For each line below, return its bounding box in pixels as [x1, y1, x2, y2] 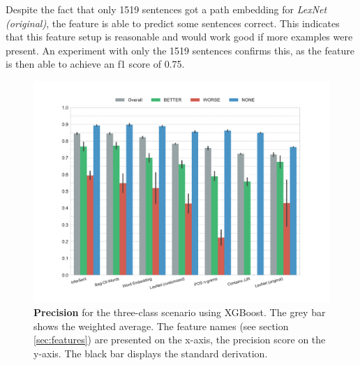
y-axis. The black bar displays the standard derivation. [33, 345, 268, 360]
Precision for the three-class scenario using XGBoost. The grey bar [33, 305, 326, 320]
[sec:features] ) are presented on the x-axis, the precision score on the [33, 332, 326, 347]
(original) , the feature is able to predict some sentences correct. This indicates [6, 15, 340, 30]
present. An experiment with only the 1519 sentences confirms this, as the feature [6, 43, 354, 57]
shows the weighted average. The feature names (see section [33, 318, 289, 333]
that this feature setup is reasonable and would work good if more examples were [6, 29, 353, 44]
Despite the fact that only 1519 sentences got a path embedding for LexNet [6, 2, 327, 16]
